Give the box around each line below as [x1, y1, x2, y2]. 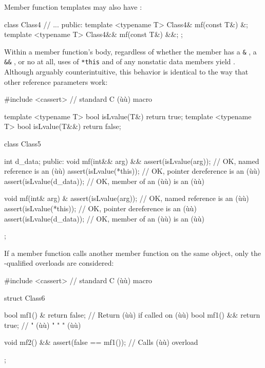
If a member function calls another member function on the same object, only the [4, 247, 261, 258]
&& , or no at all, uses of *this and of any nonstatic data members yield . [4, 56, 235, 67]
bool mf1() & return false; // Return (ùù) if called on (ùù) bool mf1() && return [4, 309, 260, 320]
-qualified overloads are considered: [4, 257, 114, 268]
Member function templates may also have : [4, 2, 142, 12]
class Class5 [4, 138, 41, 149]
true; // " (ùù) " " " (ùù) [4, 319, 81, 330]
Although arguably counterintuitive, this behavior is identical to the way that [4, 66, 249, 77]
